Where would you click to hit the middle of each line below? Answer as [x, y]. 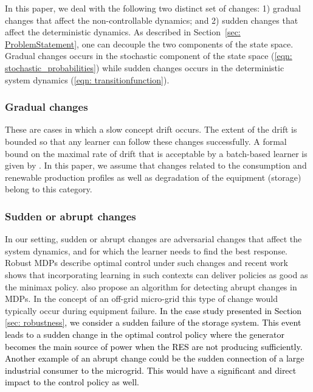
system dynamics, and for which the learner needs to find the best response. [146, 250]
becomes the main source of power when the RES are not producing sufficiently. [154, 346]
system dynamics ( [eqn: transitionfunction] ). [87, 79]
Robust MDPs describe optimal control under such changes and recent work [146, 263]
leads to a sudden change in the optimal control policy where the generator [145, 334]
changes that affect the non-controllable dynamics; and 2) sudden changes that [152, 20]
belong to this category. [49, 189]
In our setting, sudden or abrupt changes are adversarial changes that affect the [153, 239]
